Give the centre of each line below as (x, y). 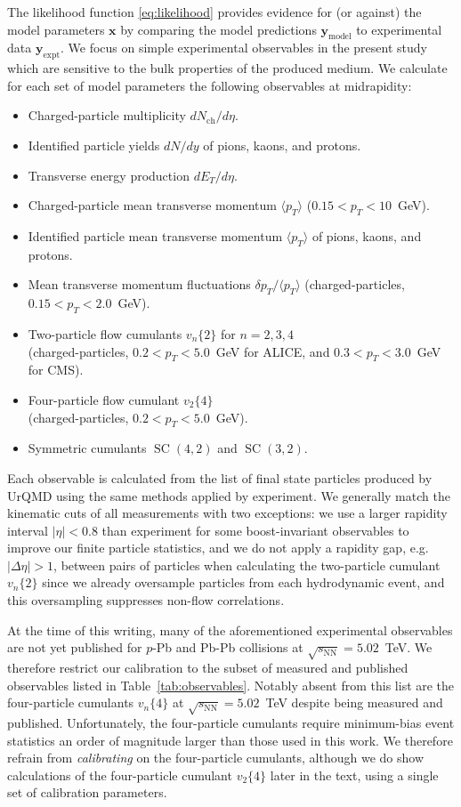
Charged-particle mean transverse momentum (152, 205)
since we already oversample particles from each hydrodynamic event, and (243, 582)
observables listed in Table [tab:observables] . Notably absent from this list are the (231, 685)
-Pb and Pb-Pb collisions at (228, 647)
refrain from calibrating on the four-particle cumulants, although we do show (216, 758)
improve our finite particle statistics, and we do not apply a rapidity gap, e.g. (218, 548)
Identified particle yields (94, 145)
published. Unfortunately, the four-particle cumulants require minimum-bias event (231, 722)
